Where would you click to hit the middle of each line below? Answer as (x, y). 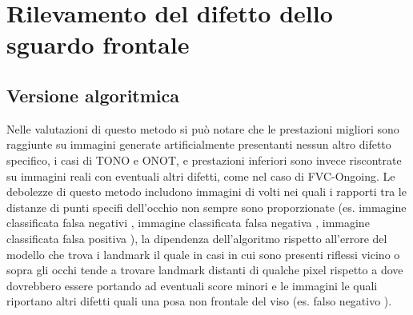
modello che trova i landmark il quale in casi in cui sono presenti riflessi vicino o (203, 254)
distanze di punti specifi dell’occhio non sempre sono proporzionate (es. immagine (206, 207)
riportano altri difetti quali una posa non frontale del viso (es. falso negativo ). (199, 301)
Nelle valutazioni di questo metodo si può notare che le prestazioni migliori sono (203, 128)
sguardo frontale (98, 44)
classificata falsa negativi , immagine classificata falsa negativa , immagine (188, 223)
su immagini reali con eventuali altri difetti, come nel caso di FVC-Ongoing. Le (201, 175)
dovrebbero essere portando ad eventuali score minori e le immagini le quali (192, 285)
